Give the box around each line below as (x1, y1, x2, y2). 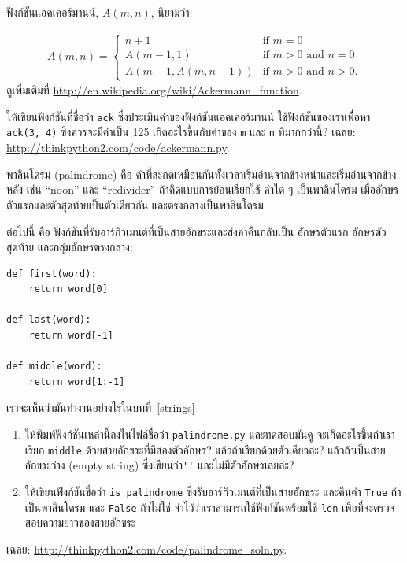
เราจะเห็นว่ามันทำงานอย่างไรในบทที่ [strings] (6, 399, 195, 416)
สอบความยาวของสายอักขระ (24, 514, 136, 531)
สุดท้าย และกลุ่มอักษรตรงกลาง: (6, 239, 133, 255)
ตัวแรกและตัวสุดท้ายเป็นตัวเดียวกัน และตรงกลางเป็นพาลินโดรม (6, 196, 264, 213)
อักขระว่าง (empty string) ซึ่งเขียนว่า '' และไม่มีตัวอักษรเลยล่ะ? (24, 457, 294, 473)
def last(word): (6, 314, 91, 326)
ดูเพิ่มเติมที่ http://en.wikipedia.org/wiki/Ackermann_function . (6, 82, 302, 98)
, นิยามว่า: (150, 4, 193, 20)
